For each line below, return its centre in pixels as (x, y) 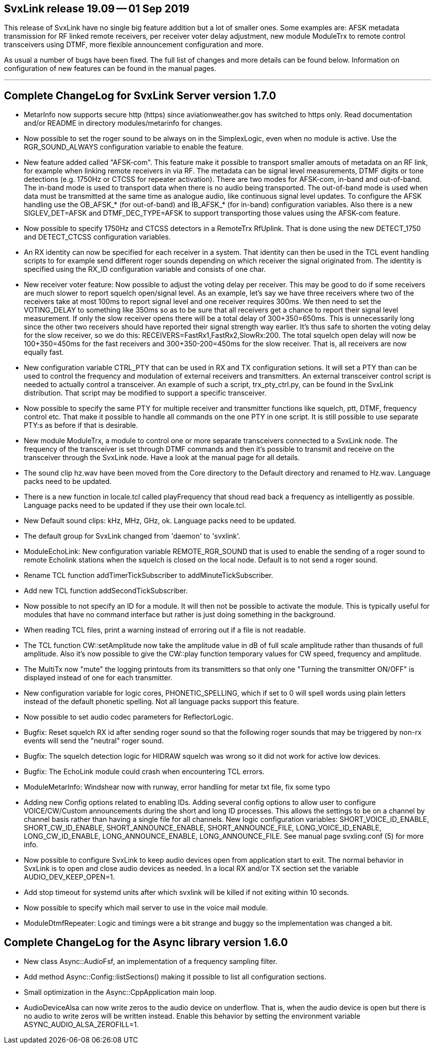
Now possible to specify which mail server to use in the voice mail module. (146, 908)
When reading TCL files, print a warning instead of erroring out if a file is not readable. (165, 630)
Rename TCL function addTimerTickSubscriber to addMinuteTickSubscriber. (149, 575)
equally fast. (44, 352)
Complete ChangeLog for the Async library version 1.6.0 (146, 942)
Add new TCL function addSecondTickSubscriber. (106, 591)
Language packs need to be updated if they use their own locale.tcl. (135, 505)
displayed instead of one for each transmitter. (98, 678)
